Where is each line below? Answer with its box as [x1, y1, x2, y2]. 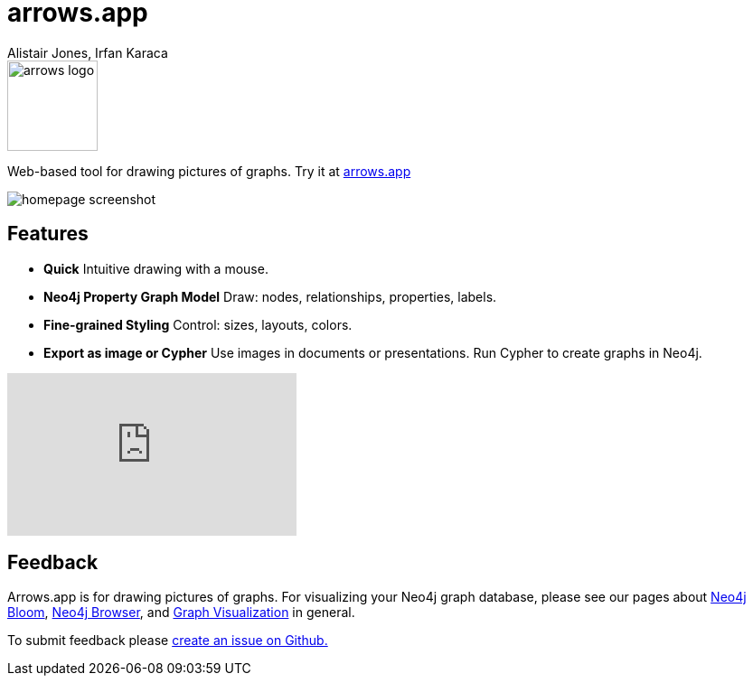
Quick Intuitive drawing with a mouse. [43, 260, 268, 276]
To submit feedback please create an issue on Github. [7, 632, 328, 649]
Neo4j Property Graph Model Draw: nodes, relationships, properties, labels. [43, 288, 497, 304]
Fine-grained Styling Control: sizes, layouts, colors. [43, 316, 353, 332]
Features [7, 222, 89, 246]
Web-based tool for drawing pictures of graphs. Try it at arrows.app [7, 163, 411, 179]
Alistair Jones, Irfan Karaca [7, 44, 168, 61]
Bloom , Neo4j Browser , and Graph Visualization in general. [7, 604, 355, 621]
